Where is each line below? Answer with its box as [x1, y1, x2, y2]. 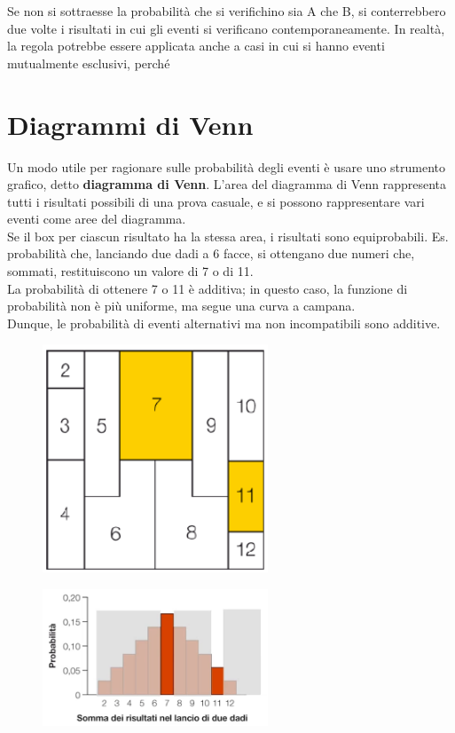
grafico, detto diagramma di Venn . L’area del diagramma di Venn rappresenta [7, 175, 446, 193]
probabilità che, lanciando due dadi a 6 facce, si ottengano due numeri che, [7, 244, 415, 263]
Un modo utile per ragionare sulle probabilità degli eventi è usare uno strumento [7, 157, 445, 176]
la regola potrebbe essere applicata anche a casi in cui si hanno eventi [7, 36, 385, 55]
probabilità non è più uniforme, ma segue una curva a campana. [7, 296, 356, 315]
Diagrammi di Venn [7, 106, 254, 142]
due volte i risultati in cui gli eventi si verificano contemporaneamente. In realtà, [7, 19, 445, 37]
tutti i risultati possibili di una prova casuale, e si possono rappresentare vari [7, 192, 425, 210]
